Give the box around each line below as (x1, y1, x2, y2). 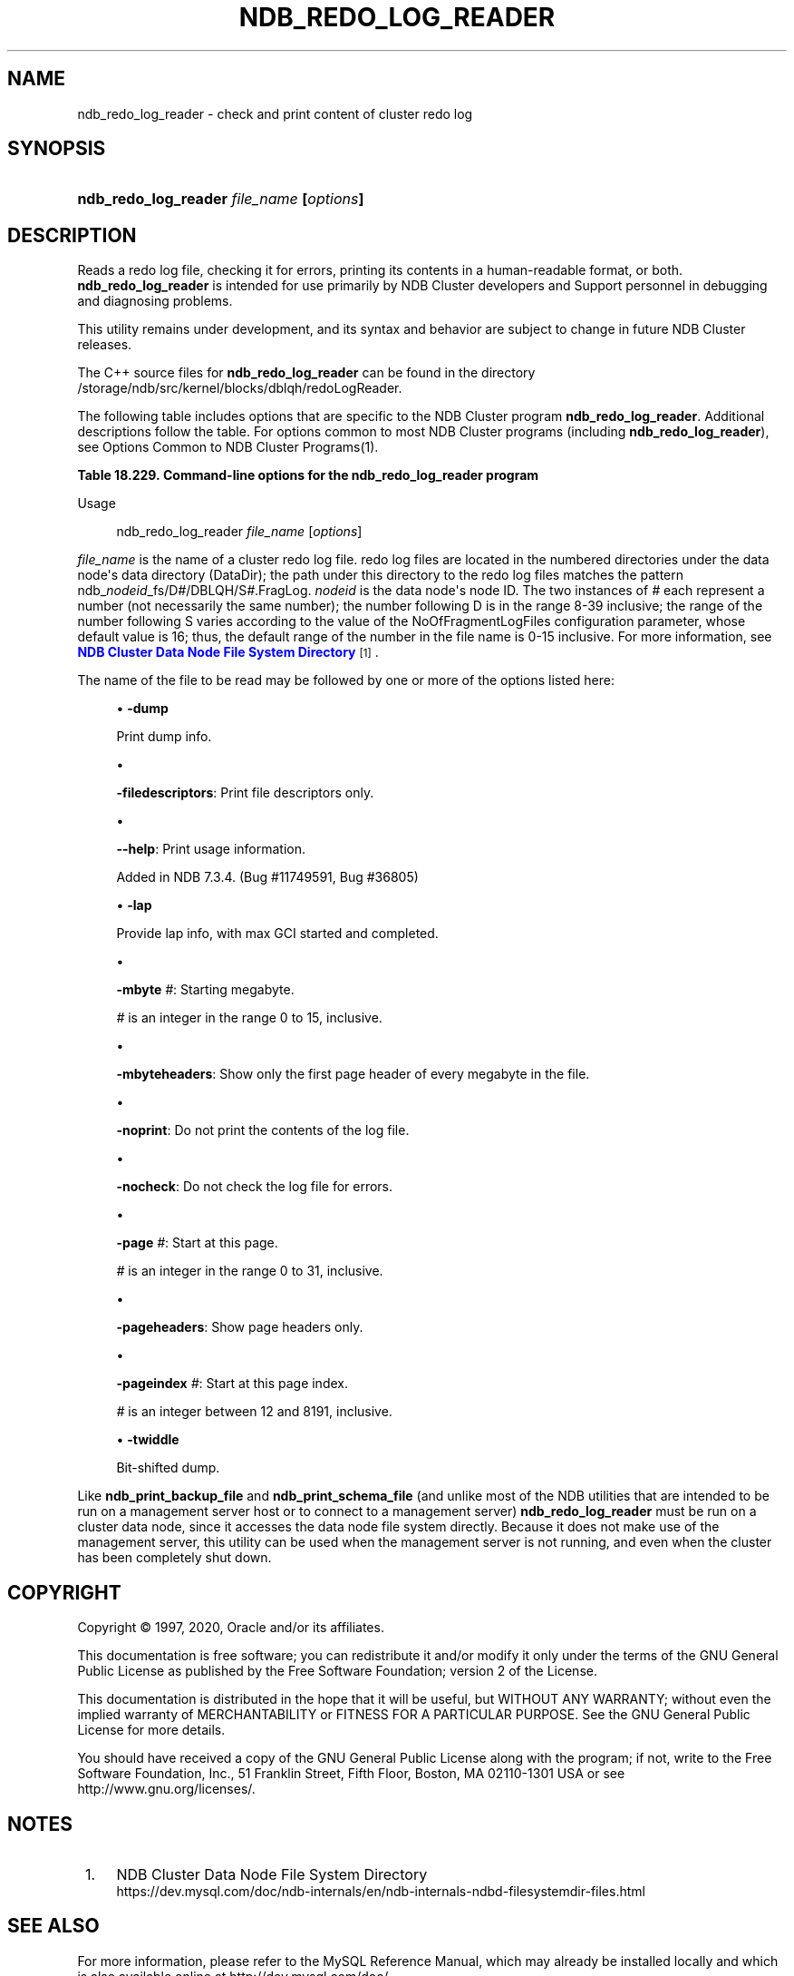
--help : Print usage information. (116, 841, 305, 857)
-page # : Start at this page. (116, 1235, 278, 1251)
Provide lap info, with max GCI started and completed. (116, 925, 439, 942)
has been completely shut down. (77, 1550, 272, 1566)
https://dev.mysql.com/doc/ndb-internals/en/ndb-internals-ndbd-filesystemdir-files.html (116, 1883, 645, 1899)
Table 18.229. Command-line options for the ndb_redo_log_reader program (77, 467, 539, 484)
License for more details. (77, 1722, 226, 1738)
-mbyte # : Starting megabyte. (116, 982, 295, 998)
